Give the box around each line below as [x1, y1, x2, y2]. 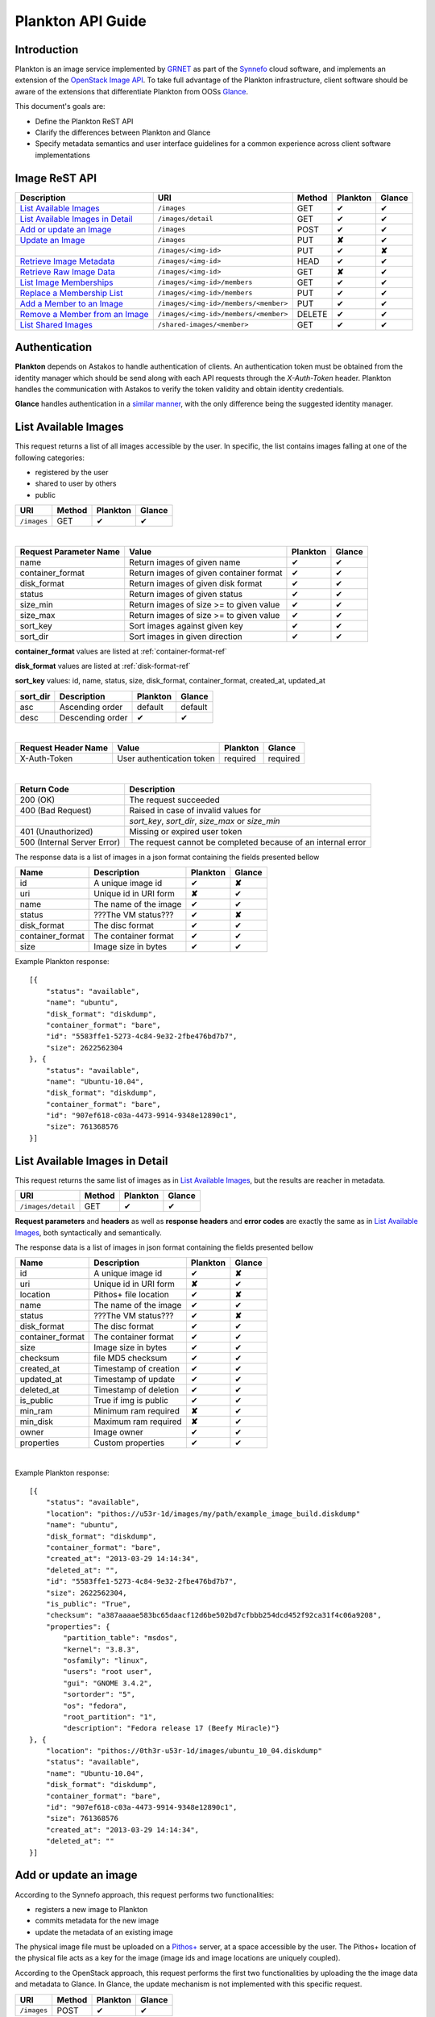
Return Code [19, 783, 70, 795]
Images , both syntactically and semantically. [14, 1227, 163, 1238]
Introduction [14, 43, 79, 56]
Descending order [59, 712, 128, 723]
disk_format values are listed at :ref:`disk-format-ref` [14, 662, 191, 671]
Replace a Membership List [19, 287, 123, 299]
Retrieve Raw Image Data [19, 266, 116, 278]
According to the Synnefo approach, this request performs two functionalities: [14, 1890, 274, 1899]
